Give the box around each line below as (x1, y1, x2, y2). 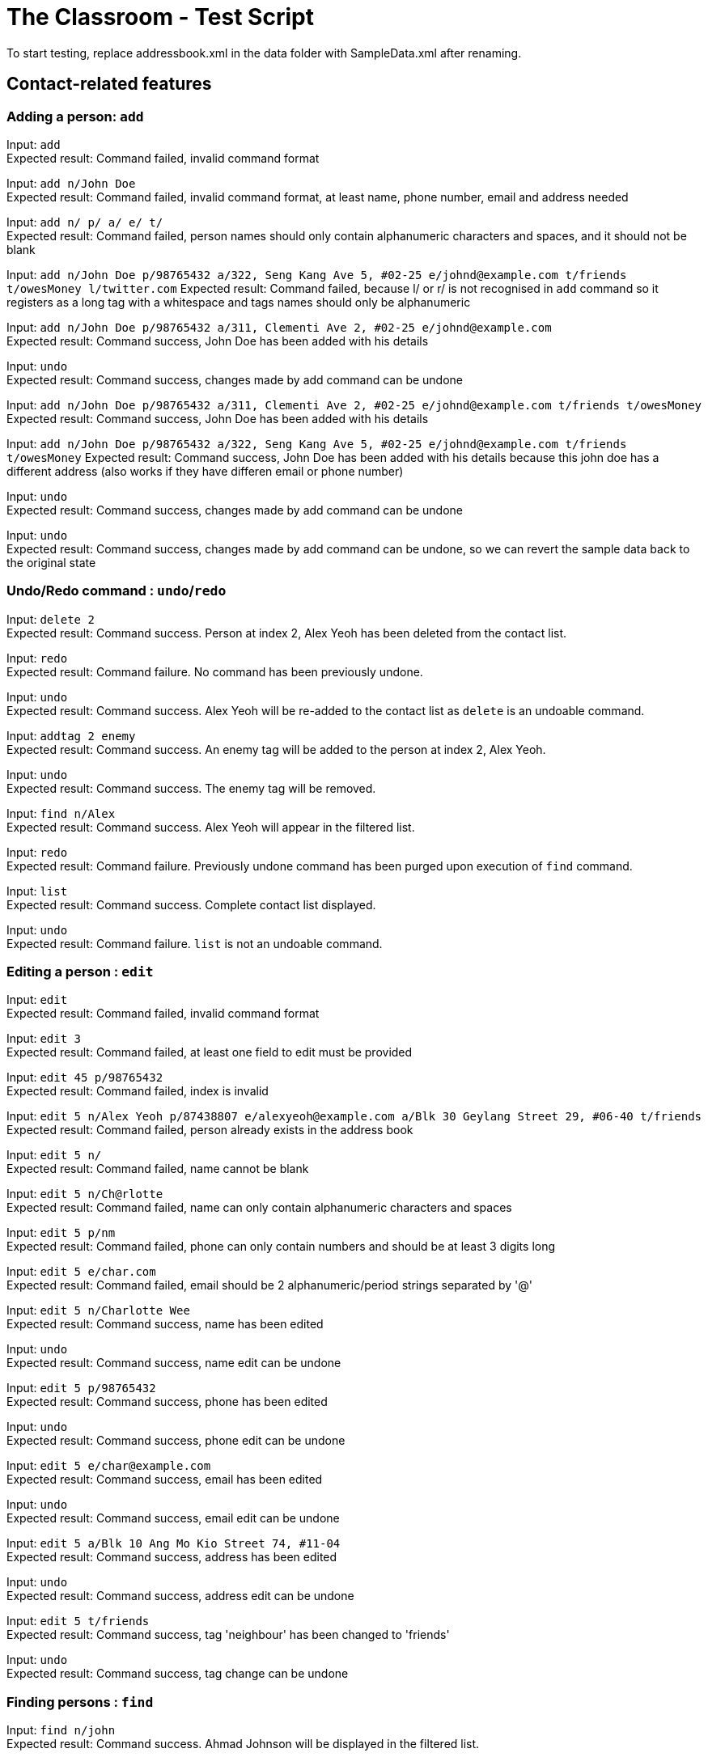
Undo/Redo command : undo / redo (6, 582, 227, 599)
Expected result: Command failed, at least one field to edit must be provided (6, 1045, 413, 1060)
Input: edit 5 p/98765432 (6, 1381, 156, 1395)
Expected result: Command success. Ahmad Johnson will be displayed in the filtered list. (6, 1737, 480, 1751)
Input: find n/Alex (6, 806, 116, 820)
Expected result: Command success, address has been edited (6, 1550, 337, 1564)
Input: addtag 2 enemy (6, 728, 136, 743)
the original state (6, 555, 96, 569)
